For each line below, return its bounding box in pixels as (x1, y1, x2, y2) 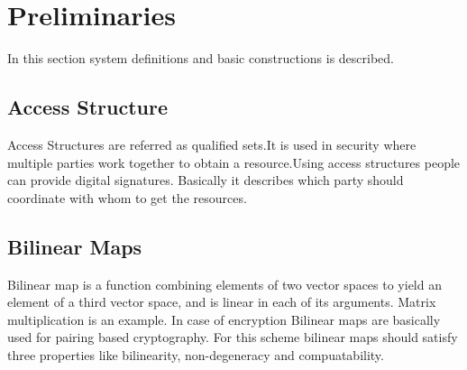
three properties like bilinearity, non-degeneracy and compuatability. (7, 345, 384, 364)
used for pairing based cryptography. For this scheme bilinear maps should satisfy (7, 328, 458, 347)
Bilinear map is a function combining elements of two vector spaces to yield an (7, 274, 442, 293)
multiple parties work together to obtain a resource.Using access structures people (7, 153, 461, 171)
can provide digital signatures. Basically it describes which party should (7, 171, 404, 190)
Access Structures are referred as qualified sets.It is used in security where (7, 134, 417, 153)
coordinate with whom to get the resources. (7, 188, 247, 207)
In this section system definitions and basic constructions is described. (7, 49, 395, 68)
